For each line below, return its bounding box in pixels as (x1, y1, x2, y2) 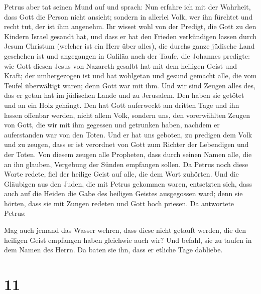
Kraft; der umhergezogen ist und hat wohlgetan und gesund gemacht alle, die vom (4, 70, 257, 81)
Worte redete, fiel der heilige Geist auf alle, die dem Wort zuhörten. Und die (4, 169, 239, 179)
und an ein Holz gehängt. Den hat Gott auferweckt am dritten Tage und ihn (4, 99, 239, 110)
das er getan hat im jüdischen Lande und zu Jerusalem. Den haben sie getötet (4, 90, 244, 100)
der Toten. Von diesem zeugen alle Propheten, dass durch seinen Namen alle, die (4, 149, 252, 159)
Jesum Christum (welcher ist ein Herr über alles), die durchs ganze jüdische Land (4, 41, 255, 51)
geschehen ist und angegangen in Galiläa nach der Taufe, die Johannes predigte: (4, 50, 250, 61)
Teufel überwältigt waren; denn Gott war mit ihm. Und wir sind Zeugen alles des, (4, 80, 255, 90)
